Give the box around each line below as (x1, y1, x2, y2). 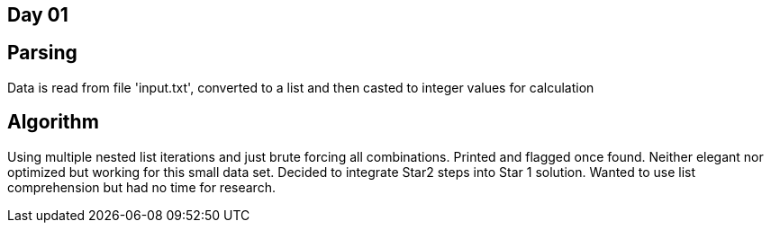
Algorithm (7, 111, 99, 134)
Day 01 (7, 4, 68, 26)
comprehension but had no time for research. (7, 179, 276, 195)
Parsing (7, 41, 77, 65)
